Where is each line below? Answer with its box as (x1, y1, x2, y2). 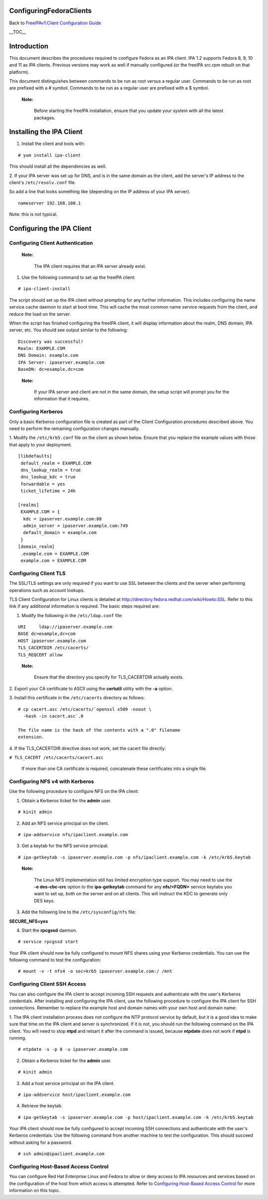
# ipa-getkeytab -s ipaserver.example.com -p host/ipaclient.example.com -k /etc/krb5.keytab (18, 1114, 254, 1120)
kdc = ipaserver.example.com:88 (23, 516, 102, 522)
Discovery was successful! (18, 338, 84, 344)
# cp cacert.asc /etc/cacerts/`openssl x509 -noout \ (18, 706, 151, 712)
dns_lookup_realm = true (20, 467, 81, 473)
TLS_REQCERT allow (18, 652, 63, 657)
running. (9, 1035, 27, 1041)
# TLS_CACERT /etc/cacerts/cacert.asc (9, 755, 104, 760)
